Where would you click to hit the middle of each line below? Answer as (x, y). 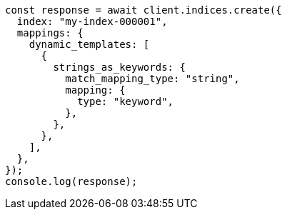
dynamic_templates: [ (89, 44)
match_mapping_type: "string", (152, 79)
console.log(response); (71, 181)
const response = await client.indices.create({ (143, 10)
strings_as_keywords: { (119, 67)
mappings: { (50, 33)
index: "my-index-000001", (92, 21)
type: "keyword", (126, 101)
